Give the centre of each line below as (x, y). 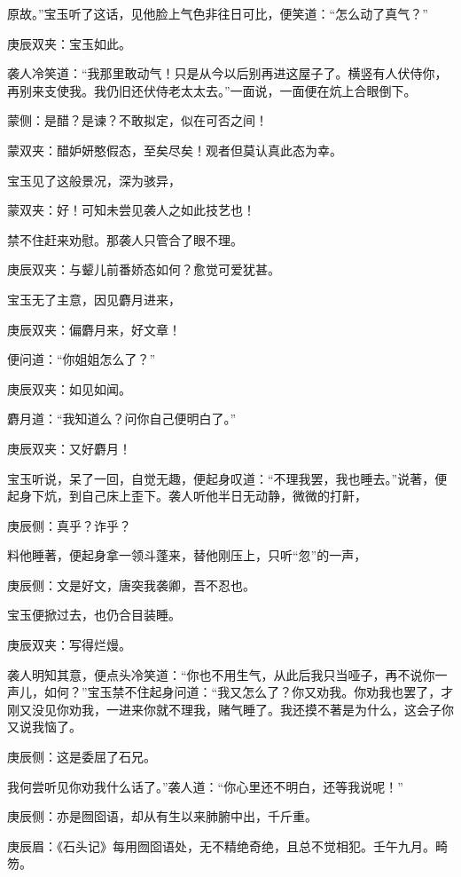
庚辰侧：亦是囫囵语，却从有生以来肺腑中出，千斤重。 (162, 816)
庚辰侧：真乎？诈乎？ (69, 525)
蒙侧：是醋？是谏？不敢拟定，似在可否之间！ (137, 120)
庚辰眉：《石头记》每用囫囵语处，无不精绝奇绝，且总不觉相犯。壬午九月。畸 (227, 845)
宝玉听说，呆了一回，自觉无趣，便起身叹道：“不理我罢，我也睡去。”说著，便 (227, 478)
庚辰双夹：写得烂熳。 (69, 645)
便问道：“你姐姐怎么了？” (82, 359)
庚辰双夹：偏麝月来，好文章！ (94, 329)
